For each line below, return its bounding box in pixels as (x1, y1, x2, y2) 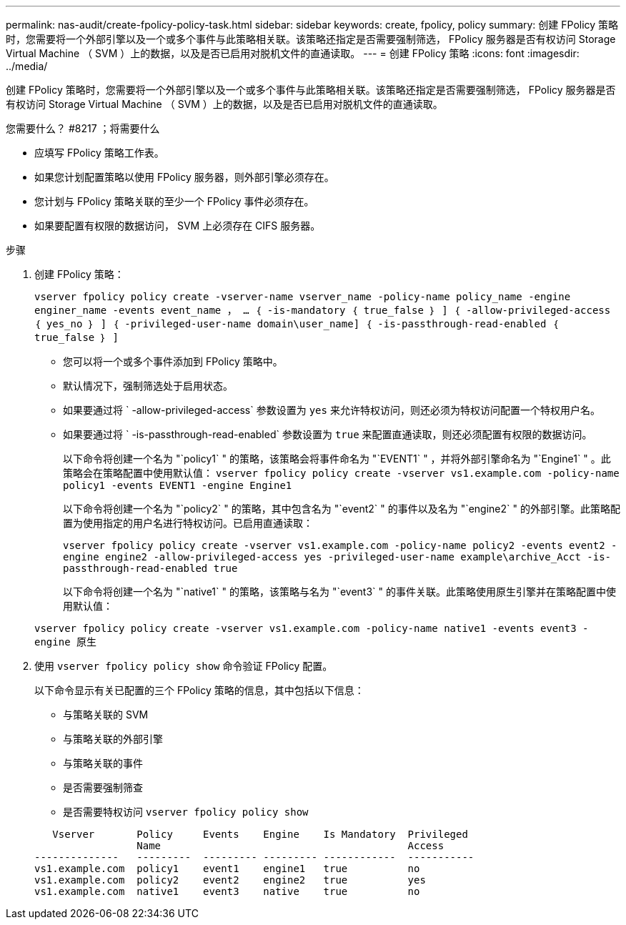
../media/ (6, 60, 48, 72)
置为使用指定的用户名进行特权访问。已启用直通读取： (63, 517, 313, 529)
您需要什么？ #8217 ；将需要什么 (6, 122, 160, 134)
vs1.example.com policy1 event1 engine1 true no (34, 863, 420, 874)
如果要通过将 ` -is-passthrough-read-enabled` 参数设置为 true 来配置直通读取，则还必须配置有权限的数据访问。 (63, 428, 592, 440)
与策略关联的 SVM (63, 708, 149, 721)
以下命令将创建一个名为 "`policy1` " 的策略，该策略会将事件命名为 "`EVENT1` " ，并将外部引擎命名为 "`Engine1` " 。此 (63, 452, 611, 465)
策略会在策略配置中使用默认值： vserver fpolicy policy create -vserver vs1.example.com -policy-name (63, 467, 620, 479)
